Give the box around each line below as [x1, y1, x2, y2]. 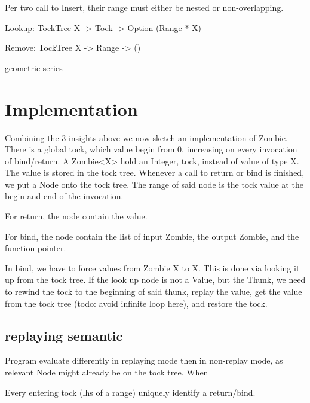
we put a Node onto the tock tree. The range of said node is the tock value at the [5, 178, 303, 190]
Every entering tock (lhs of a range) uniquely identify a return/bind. [5, 386, 256, 398]
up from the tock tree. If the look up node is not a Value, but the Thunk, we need [5, 273, 306, 286]
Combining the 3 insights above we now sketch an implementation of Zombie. [5, 131, 288, 144]
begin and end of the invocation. [5, 190, 124, 202]
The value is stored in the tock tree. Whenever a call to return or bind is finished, [5, 166, 305, 179]
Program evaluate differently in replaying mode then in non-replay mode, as [5, 354, 283, 367]
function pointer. [5, 242, 66, 254]
